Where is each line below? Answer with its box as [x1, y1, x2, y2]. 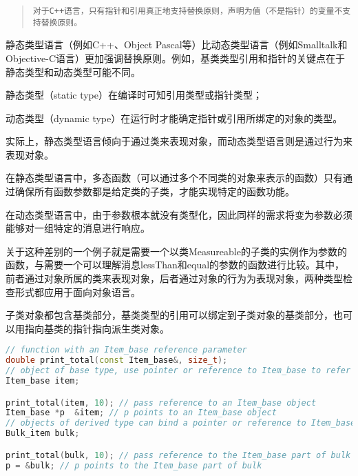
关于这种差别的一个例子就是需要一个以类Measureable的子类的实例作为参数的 [6, 244, 347, 258]
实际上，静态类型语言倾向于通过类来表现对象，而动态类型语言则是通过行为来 [6, 134, 352, 148]
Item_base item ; [6, 376, 80, 386]
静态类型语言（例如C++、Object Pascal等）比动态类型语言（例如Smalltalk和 [6, 37, 348, 52]
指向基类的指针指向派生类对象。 [24, 321, 169, 335]
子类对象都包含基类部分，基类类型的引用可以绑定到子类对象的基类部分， [6, 308, 333, 322]
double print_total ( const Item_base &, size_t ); [6, 355, 228, 366]
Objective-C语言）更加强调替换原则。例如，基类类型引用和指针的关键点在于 [6, 50, 346, 65]
